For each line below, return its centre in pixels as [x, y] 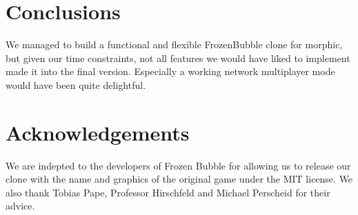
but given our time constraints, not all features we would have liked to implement [178, 58]
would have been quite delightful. [76, 84]
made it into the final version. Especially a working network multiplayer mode [170, 71]
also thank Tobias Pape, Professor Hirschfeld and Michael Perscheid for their [168, 192]
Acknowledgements [98, 132]
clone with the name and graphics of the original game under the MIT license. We [179, 179]
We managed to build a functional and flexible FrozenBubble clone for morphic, [174, 44]
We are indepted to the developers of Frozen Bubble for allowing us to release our [178, 165]
